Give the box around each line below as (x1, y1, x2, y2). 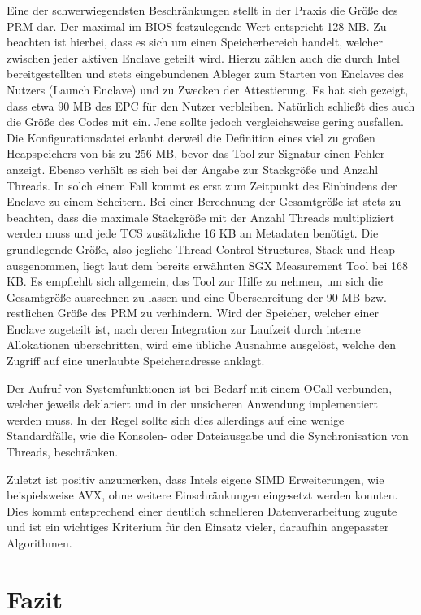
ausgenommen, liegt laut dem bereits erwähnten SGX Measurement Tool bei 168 (7, 256, 408, 273)
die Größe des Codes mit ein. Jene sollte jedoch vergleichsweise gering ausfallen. (7, 113, 404, 130)
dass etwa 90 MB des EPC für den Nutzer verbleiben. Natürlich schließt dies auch (7, 97, 415, 114)
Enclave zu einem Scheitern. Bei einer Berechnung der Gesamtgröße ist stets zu (7, 193, 401, 210)
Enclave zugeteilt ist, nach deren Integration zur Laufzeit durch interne (7, 320, 361, 337)
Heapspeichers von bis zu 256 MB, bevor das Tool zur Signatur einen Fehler (7, 145, 385, 162)
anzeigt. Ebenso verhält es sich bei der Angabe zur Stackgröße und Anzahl (7, 160, 379, 177)
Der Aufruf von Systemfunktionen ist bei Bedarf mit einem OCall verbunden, (7, 379, 393, 396)
